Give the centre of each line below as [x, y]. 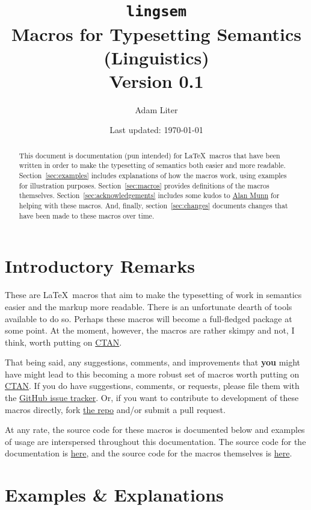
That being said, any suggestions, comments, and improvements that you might [153, 362]
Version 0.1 [156, 80]
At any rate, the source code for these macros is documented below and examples [155, 430]
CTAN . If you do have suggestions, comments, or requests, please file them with [152, 386]
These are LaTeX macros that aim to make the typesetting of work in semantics [153, 295]
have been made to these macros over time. [87, 215]
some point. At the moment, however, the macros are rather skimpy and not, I [150, 330]
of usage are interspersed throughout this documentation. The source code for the [155, 441]
